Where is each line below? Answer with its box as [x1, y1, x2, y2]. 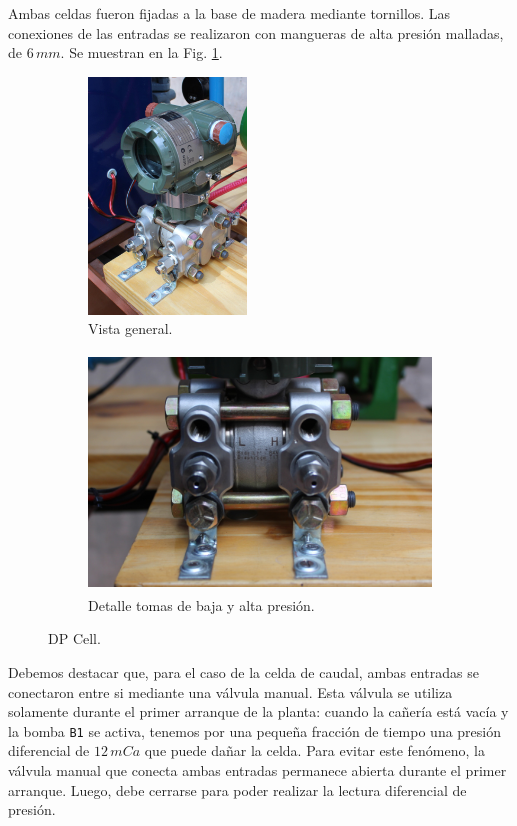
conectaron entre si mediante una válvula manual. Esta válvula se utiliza [8, 681, 453, 702]
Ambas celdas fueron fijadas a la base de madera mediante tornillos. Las [8, 3, 451, 23]
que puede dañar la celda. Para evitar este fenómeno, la [144, 740, 485, 761]
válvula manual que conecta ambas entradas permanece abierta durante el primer [8, 760, 507, 780]
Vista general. [88, 318, 173, 339]
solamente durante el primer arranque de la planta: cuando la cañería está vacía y [8, 701, 509, 722]
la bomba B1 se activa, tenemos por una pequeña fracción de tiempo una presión [8, 720, 502, 741]
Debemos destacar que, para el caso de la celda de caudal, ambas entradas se [8, 661, 479, 682]
